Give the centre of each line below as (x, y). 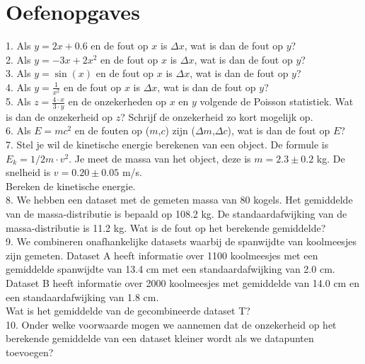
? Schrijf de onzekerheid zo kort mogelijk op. (217, 116)
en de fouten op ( (112, 130)
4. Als (18, 87)
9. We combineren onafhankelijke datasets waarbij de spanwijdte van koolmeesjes (181, 241)
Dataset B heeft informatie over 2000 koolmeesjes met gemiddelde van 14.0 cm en (182, 283)
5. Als (18, 101)
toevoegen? (30, 352)
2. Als (18, 59)
